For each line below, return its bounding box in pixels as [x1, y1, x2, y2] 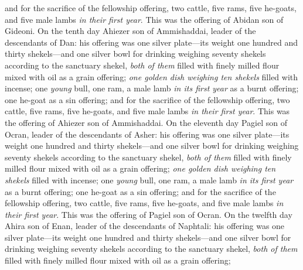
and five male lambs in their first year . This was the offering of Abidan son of [5, 13, 284, 25]
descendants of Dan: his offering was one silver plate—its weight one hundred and [5, 36, 298, 48]
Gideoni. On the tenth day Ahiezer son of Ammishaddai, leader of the [5, 25, 256, 37]
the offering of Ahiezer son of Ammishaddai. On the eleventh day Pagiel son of [5, 116, 287, 128]
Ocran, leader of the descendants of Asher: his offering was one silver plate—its [5, 128, 290, 140]
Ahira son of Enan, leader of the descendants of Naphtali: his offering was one [5, 220, 285, 232]
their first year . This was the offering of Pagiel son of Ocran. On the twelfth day [5, 208, 292, 220]
